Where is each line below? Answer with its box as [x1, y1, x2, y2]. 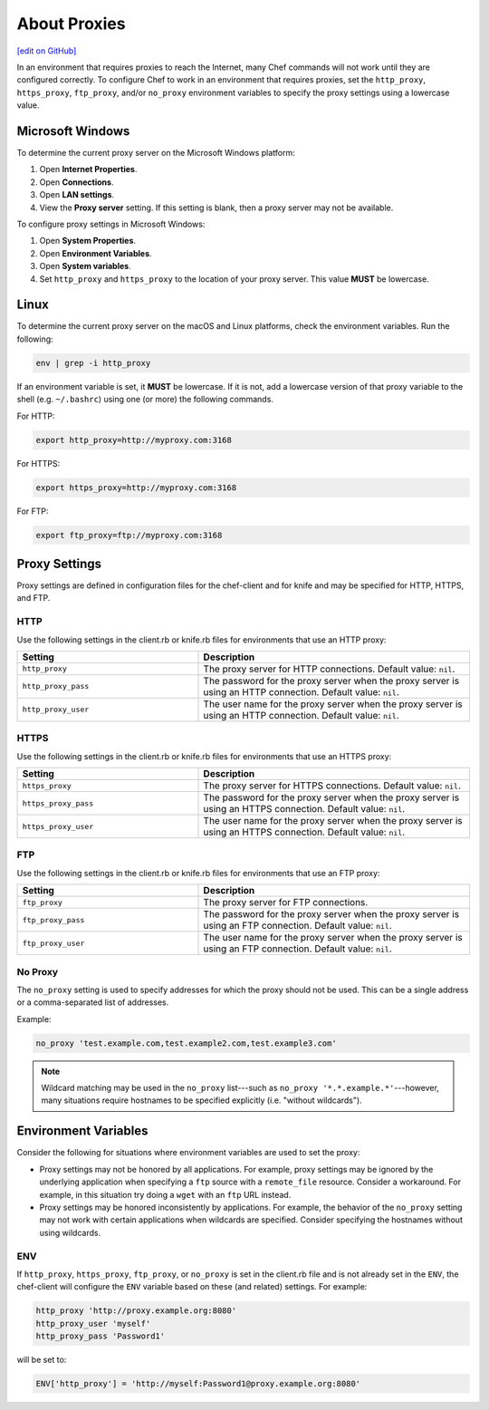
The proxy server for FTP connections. [203, 896, 369, 909]
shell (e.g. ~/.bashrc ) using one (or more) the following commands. [16, 394, 273, 405]
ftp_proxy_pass [22, 915, 85, 924]
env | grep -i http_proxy [35, 358, 151, 368]
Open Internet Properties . [39, 164, 138, 175]
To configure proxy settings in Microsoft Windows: [16, 218, 206, 229]
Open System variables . [39, 261, 131, 272]
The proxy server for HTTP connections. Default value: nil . [203, 662, 455, 675]
